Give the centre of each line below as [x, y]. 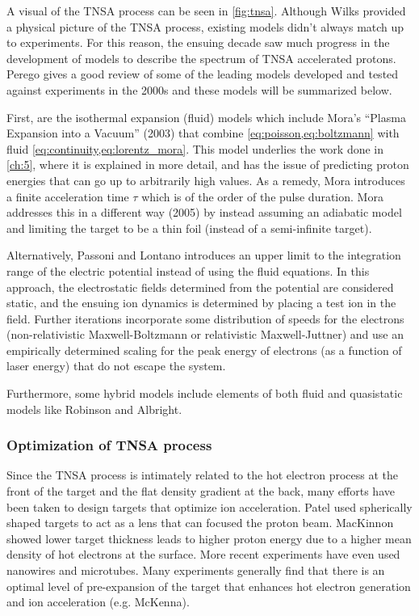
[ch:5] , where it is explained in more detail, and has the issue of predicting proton [208, 165]
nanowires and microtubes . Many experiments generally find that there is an [196, 570]
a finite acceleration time [68, 196]
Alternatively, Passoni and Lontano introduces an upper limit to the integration [204, 255]
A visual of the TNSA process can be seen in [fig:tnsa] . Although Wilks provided [206, 11]
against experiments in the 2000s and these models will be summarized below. [199, 89]
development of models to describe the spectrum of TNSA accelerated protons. [201, 58]
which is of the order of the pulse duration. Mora [262, 196]
